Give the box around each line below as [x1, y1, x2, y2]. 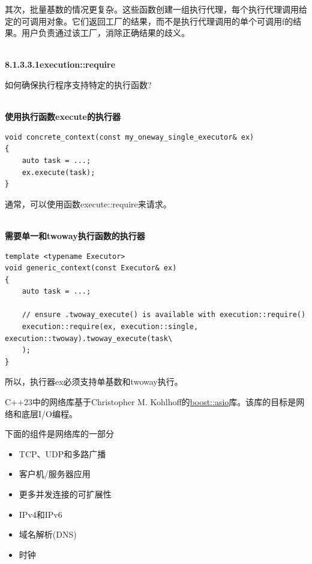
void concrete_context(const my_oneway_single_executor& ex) [5, 132, 254, 141]
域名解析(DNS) [19, 528, 77, 541]
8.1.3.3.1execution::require [5, 58, 116, 71]
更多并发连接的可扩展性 [19, 488, 112, 500]
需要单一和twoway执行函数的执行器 [5, 229, 145, 242]
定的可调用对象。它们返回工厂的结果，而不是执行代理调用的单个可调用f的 [5, 14, 293, 27]
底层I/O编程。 [21, 407, 77, 420]
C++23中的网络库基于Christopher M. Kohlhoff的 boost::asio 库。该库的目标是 [5, 396, 296, 408]
